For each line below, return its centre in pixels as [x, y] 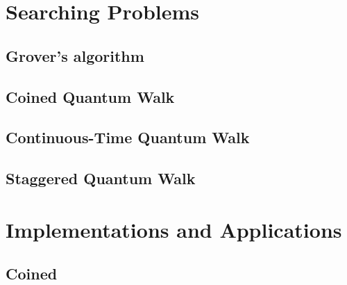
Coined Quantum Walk [90, 96]
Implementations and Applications [174, 229]
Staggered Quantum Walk [101, 178]
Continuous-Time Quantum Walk [128, 137]
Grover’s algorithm [75, 55]
